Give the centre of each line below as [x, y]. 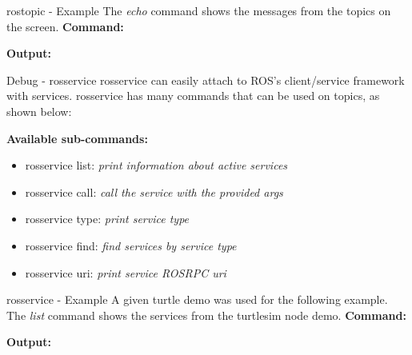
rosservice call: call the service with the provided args [154, 191]
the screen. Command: [65, 26]
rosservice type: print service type [107, 219]
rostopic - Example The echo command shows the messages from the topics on [199, 10]
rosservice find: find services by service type [131, 245]
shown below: [39, 111]
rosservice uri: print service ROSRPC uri [126, 272]
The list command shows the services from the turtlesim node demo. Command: [206, 315]
